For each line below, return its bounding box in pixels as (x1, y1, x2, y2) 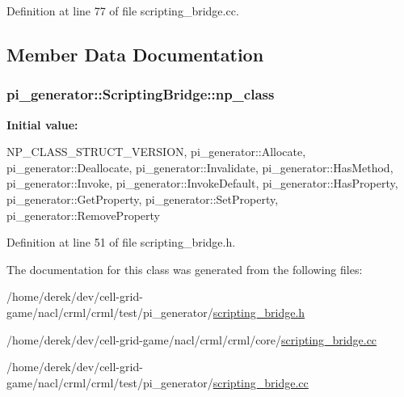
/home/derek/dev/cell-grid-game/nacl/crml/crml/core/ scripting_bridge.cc (6, 331, 377, 348)
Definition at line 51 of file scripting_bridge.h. (6, 234, 236, 251)
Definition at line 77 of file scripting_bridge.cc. (6, 2, 239, 19)
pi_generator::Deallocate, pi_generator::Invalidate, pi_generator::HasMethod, (6, 158, 393, 175)
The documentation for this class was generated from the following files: (6, 260, 363, 277)
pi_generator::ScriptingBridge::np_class (6, 84, 275, 104)
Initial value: (6, 116, 78, 133)
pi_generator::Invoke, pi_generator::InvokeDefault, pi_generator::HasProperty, (6, 175, 398, 192)
